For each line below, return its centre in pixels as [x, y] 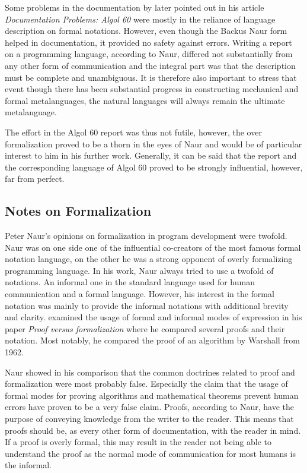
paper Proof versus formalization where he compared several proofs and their [145, 328]
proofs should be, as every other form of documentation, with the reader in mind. [153, 430]
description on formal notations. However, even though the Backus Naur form [146, 31]
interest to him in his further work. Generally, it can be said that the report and [151, 155]
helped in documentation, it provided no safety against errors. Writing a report [148, 42]
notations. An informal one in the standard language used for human [130, 282]
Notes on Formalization [78, 211]
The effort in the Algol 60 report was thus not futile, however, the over [133, 132]
